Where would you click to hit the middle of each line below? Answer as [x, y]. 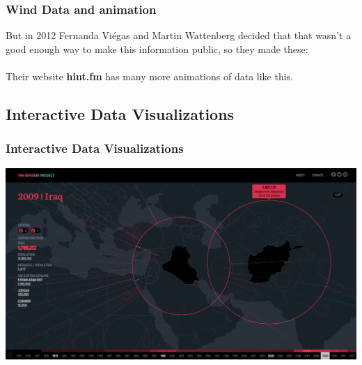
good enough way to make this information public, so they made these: [157, 49]
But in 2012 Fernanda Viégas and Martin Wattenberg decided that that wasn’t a [179, 35]
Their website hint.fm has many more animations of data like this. [150, 76]
